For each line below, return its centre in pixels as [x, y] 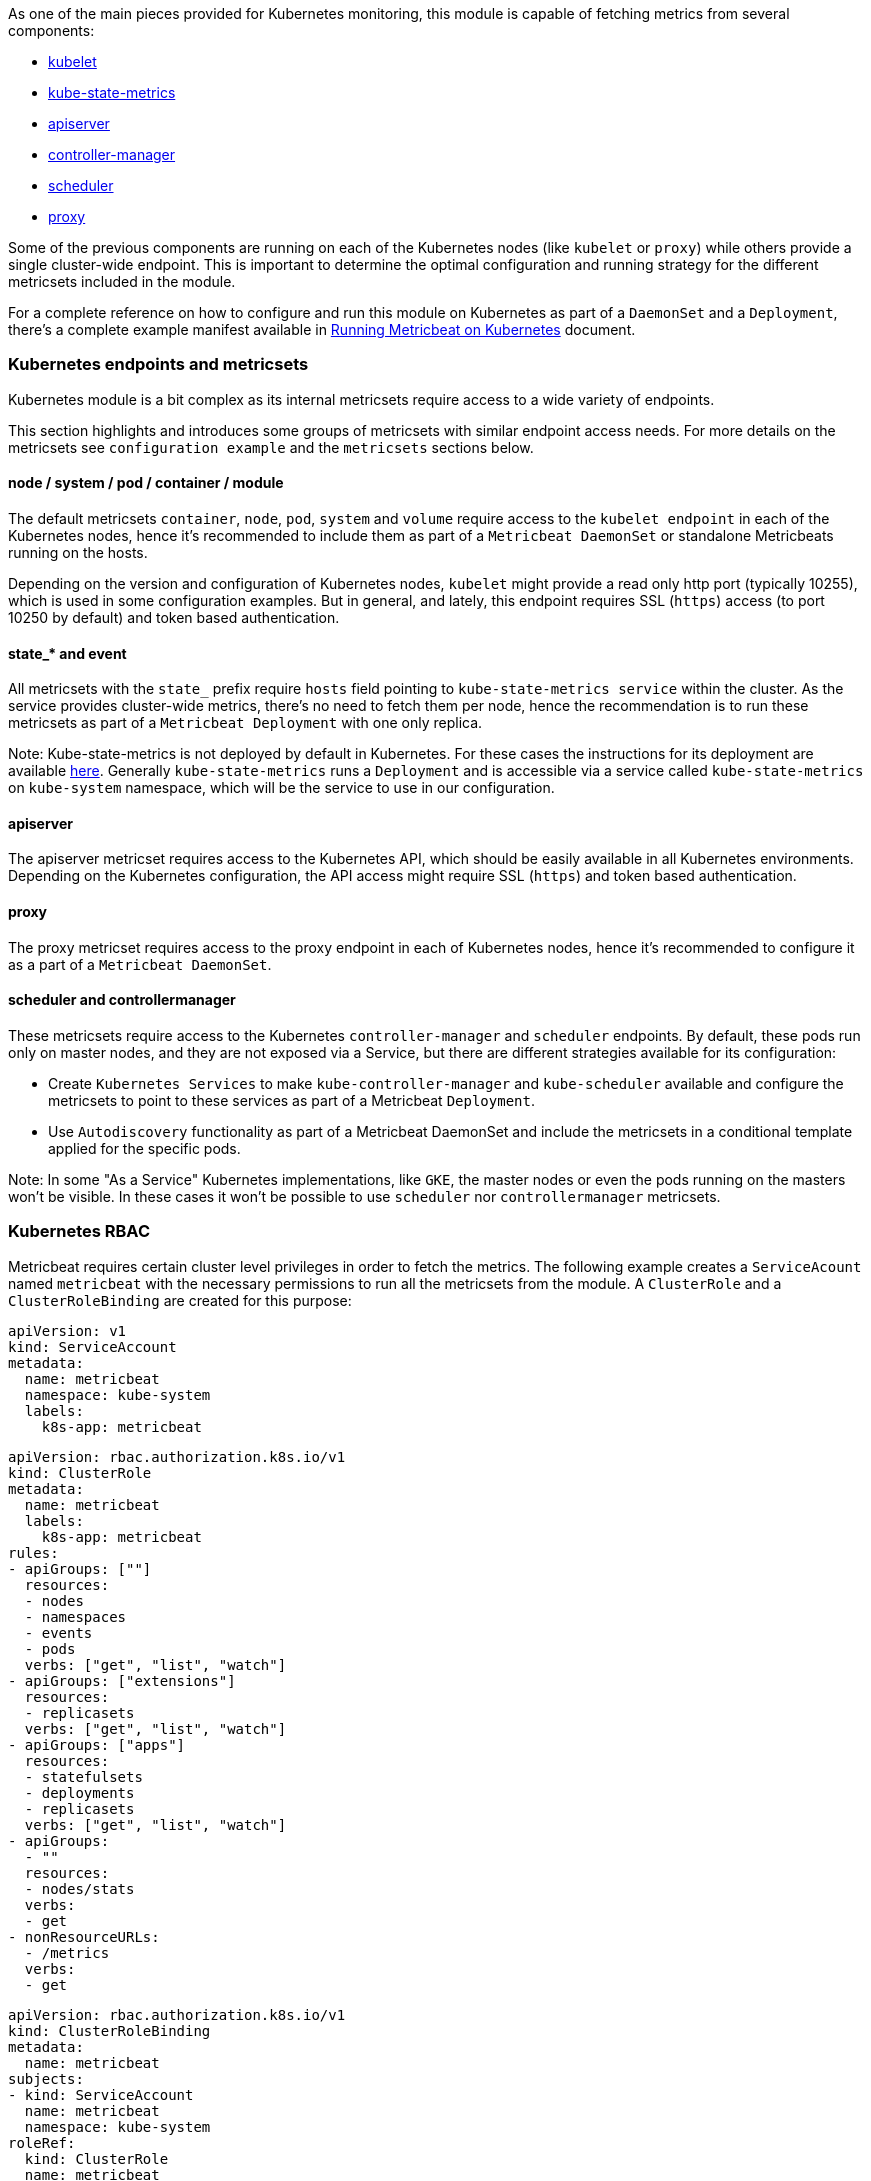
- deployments [79, 1792]
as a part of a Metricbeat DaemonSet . [140, 964]
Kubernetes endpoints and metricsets [158, 364]
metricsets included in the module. [122, 281]
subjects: [46, 2078]
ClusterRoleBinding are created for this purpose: [180, 1300]
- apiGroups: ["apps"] [97, 1744]
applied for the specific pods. [144, 1148]
